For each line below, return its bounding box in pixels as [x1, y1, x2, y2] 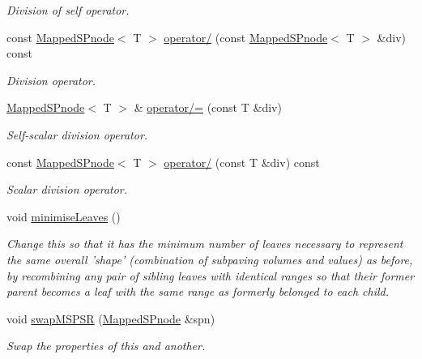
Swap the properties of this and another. [6, 337, 206, 354]
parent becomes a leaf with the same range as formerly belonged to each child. [6, 283, 389, 300]
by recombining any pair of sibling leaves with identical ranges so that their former [6, 267, 415, 284]
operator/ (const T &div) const [164, 153, 320, 170]
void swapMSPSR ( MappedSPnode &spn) [6, 310, 215, 327]
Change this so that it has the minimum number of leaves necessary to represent [6, 235, 403, 252]
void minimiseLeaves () [6, 207, 121, 224]
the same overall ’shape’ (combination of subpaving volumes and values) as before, [6, 250, 413, 267]
